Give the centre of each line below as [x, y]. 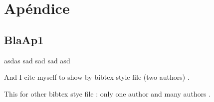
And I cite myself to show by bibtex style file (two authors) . [97, 77]
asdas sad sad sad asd [37, 60]
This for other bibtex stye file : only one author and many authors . [107, 93]
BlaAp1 [24, 39]
